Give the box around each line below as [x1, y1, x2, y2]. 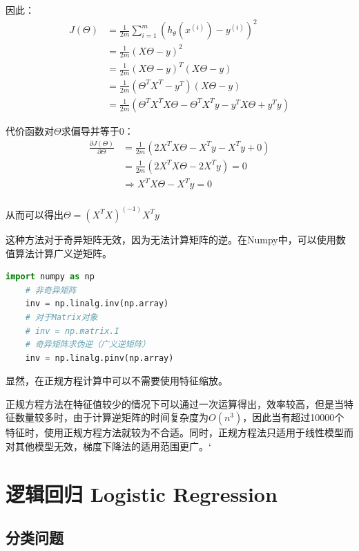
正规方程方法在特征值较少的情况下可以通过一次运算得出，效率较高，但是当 [6, 396, 344, 411]
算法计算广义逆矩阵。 [14, 245, 112, 260]
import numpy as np [6, 272, 95, 282]
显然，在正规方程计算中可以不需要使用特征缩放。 [6, 373, 228, 388]
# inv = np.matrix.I [25, 326, 119, 336]
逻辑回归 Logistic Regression [6, 479, 278, 507]
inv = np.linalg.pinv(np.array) [25, 353, 174, 363]
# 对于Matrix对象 [25, 312, 98, 322]
